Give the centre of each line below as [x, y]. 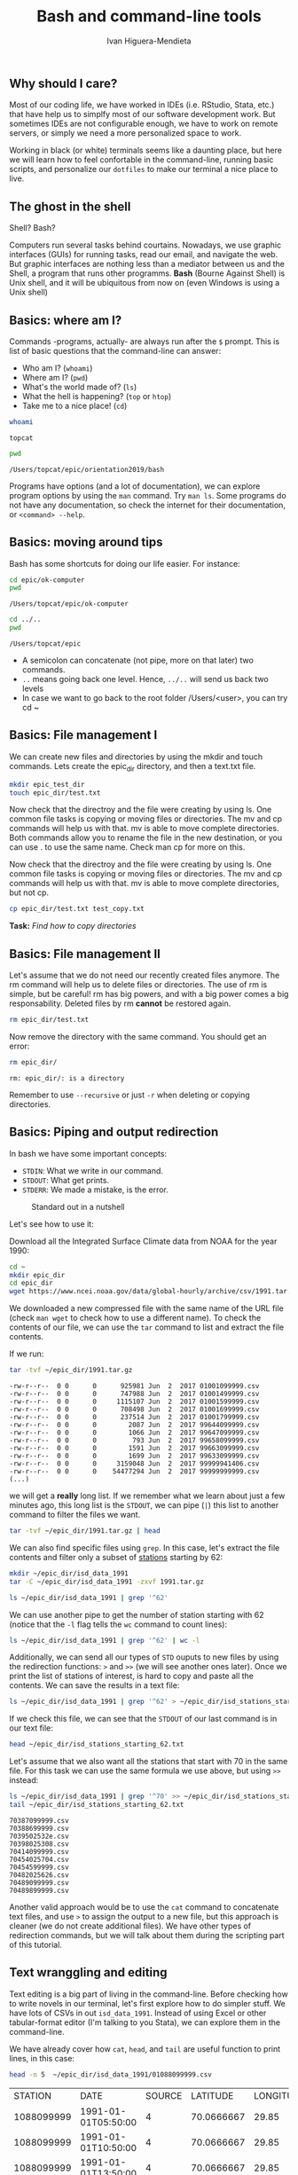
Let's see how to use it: [52, 1224]
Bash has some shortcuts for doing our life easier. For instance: [125, 563]
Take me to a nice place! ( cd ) [74, 405]
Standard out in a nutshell [78, 1206]
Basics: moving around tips [86, 542]
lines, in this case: [42, 2058]
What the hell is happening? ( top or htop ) [97, 396]
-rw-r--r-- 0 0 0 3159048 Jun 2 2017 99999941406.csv [134, 1464]
